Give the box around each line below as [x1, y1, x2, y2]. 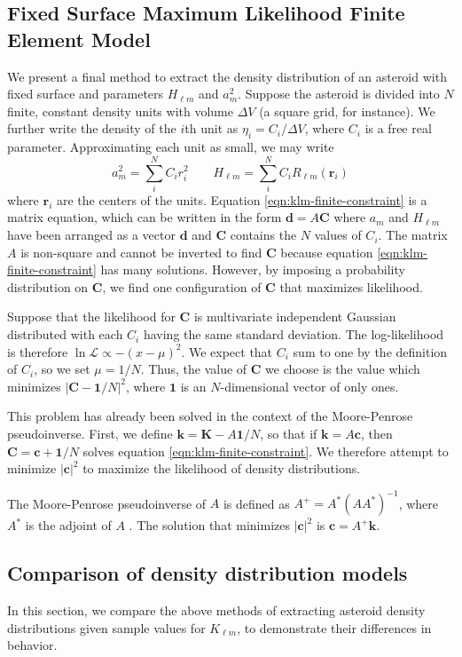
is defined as [223, 494, 290, 512]
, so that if [260, 424, 317, 443]
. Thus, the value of [140, 360, 247, 378]
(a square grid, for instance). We [259, 101, 435, 120]
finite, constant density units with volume [7, 101, 233, 120]
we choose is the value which [265, 360, 420, 378]
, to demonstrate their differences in [237, 618, 432, 637]
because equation [280, 242, 373, 261]
